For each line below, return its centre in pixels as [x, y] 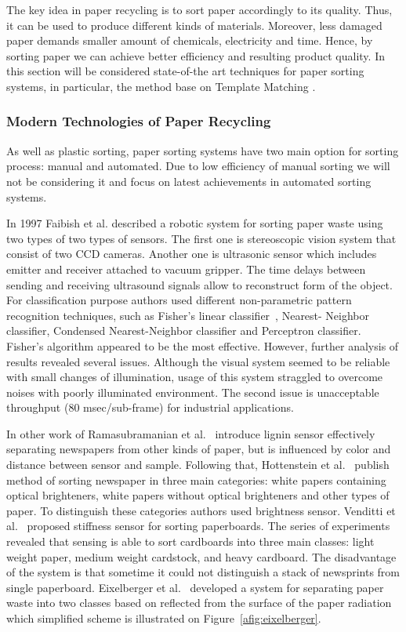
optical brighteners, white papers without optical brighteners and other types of [198, 495]
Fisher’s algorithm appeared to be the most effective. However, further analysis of [203, 345]
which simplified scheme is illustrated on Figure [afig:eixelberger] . [164, 618]
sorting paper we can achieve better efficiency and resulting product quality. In [196, 55]
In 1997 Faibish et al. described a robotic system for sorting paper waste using [195, 223]
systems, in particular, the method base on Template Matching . [161, 86]
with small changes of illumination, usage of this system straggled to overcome [195, 377]
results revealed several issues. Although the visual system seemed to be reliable [198, 361]
